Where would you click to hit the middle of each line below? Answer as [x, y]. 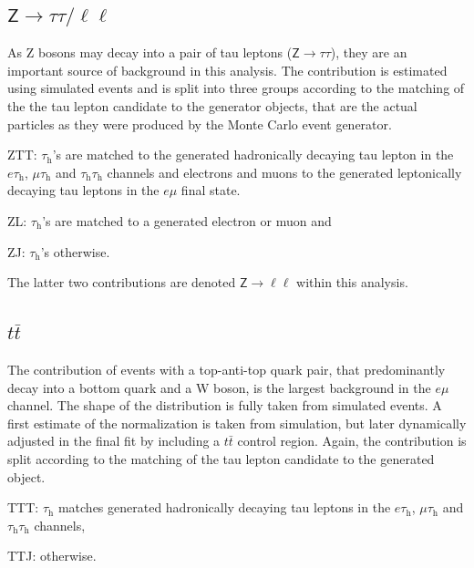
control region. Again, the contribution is [352, 441]
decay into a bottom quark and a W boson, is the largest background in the [219, 387]
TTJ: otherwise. [52, 556]
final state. [211, 190]
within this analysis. [352, 282]
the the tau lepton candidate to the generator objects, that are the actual [212, 105]
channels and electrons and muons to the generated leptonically [284, 172]
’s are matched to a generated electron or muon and [187, 220]
